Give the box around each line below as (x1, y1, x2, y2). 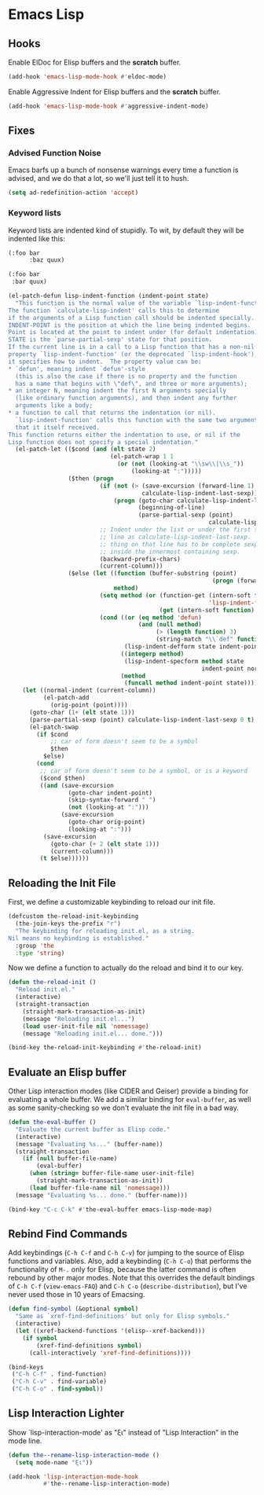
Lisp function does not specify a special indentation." (8, 438, 199, 446)
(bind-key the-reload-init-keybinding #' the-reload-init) (8, 1044, 202, 1052)
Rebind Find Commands (8, 1228, 128, 1240)
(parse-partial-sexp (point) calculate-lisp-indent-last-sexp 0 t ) (28, 715, 255, 724)
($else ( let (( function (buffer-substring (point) (68, 570, 237, 578)
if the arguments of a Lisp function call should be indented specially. (8, 314, 255, 321)
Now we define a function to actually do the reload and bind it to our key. (8, 963, 244, 972)
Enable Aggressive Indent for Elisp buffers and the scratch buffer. (8, 86, 222, 96)
